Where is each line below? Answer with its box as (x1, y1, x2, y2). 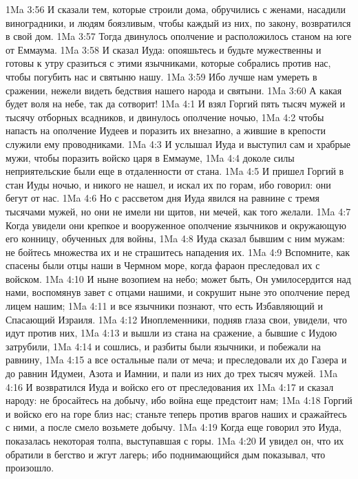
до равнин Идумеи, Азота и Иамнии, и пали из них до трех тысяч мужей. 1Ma (6, 366, 338, 381)
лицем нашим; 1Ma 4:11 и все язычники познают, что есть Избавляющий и (6, 299, 323, 313)
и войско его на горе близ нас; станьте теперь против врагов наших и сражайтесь (6, 406, 347, 421)
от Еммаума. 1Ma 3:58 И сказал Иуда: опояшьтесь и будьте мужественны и (6, 42, 322, 56)
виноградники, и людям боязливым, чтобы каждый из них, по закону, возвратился (6, 15, 351, 30)
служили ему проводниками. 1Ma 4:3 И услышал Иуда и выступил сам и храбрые (6, 136, 351, 151)
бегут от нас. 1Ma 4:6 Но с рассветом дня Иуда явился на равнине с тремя (6, 191, 320, 205)
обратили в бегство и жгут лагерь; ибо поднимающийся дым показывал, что (6, 447, 326, 461)
